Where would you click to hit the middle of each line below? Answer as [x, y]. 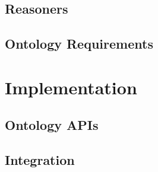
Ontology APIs [52, 125]
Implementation [71, 87]
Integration [40, 160]
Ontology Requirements [79, 44]
